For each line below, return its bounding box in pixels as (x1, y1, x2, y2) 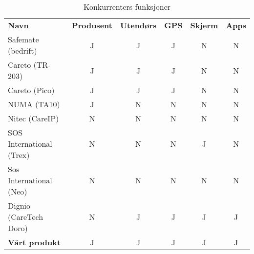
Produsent (72, 20, 112, 31)
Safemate (8, 34, 39, 45)
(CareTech (8, 211, 43, 222)
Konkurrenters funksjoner (83, 1, 171, 12)
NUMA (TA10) (8, 98, 60, 110)
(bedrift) (8, 45, 37, 56)
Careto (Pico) (8, 84, 55, 96)
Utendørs (120, 20, 157, 31)
